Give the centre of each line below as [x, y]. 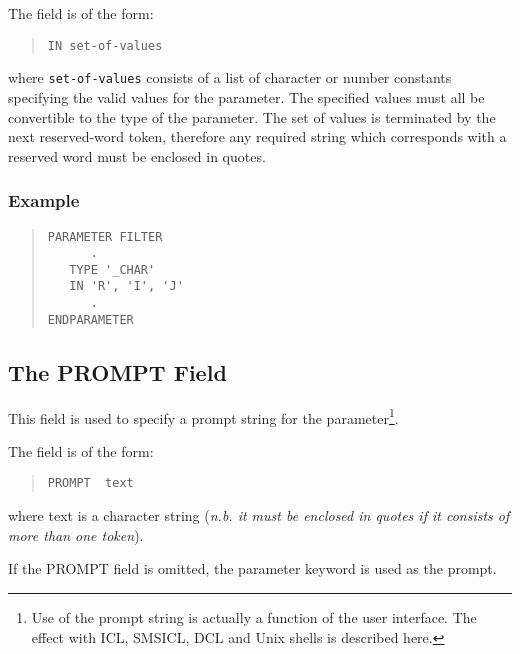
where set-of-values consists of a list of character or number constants [230, 77]
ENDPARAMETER [90, 319]
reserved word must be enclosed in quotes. [137, 155]
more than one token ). [76, 534]
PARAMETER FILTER [105, 236]
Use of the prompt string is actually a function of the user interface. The [254, 616]
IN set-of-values [105, 45]
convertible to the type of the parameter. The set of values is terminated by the [252, 116]
